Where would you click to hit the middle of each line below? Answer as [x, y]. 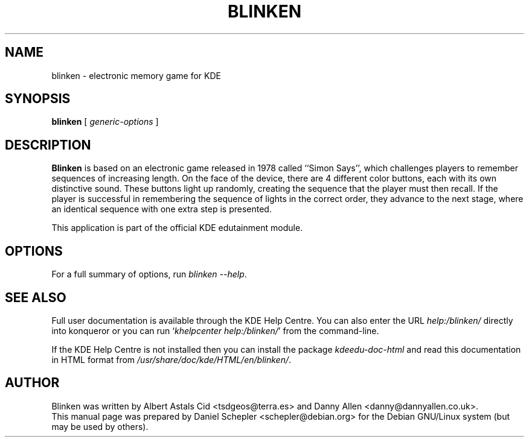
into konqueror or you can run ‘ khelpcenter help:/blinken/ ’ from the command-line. [215, 330]
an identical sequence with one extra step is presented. [162, 209]
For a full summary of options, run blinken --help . [149, 274]
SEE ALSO [36, 297]
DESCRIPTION [48, 145]
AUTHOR [32, 383]
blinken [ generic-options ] [105, 122]
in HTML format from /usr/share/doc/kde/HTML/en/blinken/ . [171, 359]
